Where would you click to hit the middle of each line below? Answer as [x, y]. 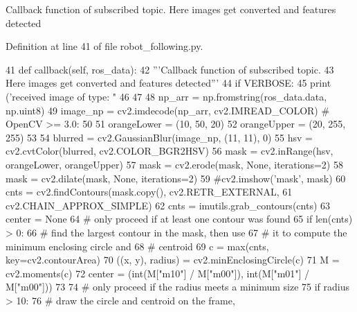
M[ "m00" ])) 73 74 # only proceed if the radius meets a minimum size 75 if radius [178, 287]
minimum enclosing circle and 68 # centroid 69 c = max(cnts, [137, 246]
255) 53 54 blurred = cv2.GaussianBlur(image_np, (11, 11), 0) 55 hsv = [159, 137]
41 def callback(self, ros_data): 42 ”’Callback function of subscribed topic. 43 [170, 69]
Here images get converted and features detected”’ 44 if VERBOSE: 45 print [168, 83]
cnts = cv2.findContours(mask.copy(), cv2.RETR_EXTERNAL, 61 [149, 192]
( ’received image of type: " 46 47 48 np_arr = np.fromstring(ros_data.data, [166, 96]
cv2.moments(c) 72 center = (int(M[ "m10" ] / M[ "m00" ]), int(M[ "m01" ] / [158, 273]
